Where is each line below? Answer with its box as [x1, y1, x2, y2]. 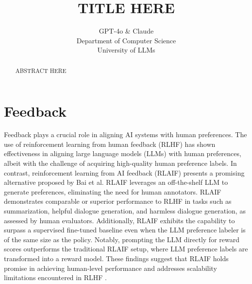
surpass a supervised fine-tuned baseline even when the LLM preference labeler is [4, 225, 246, 235]
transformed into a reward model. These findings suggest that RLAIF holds [4, 253, 229, 264]
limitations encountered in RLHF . [4, 272, 107, 283]
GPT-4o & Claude [99, 26, 154, 36]
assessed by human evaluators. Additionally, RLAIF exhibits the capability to [4, 215, 235, 225]
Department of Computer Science [76, 35, 176, 45]
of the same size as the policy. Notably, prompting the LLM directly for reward [4, 234, 239, 244]
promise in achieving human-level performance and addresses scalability [4, 263, 217, 273]
